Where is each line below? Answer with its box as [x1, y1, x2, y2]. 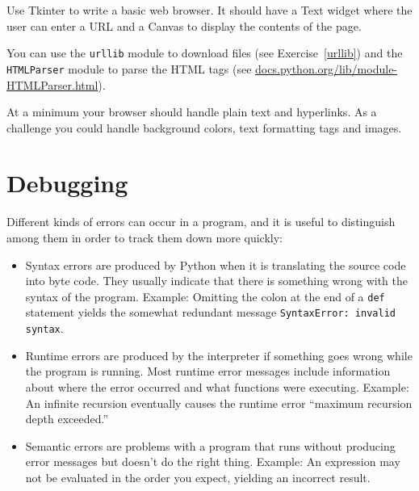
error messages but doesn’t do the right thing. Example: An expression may [25, 453, 400, 470]
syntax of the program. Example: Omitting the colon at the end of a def [25, 287, 385, 304]
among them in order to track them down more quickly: [6, 229, 283, 245]
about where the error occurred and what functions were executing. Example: [25, 378, 409, 395]
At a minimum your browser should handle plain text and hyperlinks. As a [6, 103, 377, 120]
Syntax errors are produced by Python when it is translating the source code [25, 256, 406, 273]
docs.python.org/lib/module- [255, 60, 398, 77]
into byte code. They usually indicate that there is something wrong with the [25, 272, 408, 289]
